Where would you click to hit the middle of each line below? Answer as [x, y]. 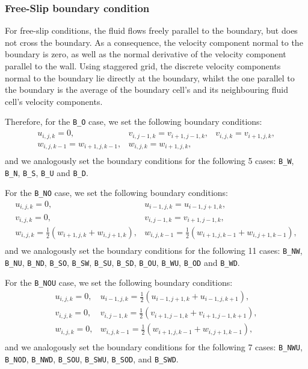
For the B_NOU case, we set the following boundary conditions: [119, 282]
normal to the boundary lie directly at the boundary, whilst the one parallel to [150, 77]
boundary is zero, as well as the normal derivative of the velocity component [146, 54]
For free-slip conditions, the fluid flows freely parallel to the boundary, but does [151, 30]
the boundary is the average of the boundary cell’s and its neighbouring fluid [147, 90]
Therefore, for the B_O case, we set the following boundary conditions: [134, 121]
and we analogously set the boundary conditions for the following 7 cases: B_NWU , [154, 347]
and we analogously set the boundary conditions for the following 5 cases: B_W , [149, 161]
